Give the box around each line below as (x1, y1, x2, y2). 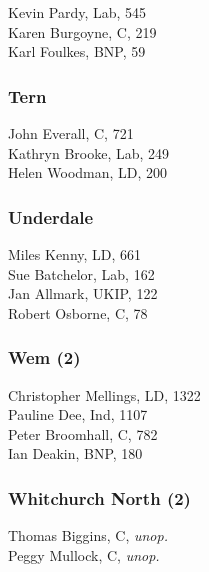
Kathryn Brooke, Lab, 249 (8, 142, 170, 163)
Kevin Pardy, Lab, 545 (8, 2, 147, 22)
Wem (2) (8, 345, 81, 370)
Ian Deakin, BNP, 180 (8, 443, 143, 464)
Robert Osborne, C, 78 (8, 302, 148, 323)
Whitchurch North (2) (8, 485, 191, 510)
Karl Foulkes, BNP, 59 (8, 41, 146, 62)
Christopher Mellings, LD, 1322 (8, 384, 201, 405)
